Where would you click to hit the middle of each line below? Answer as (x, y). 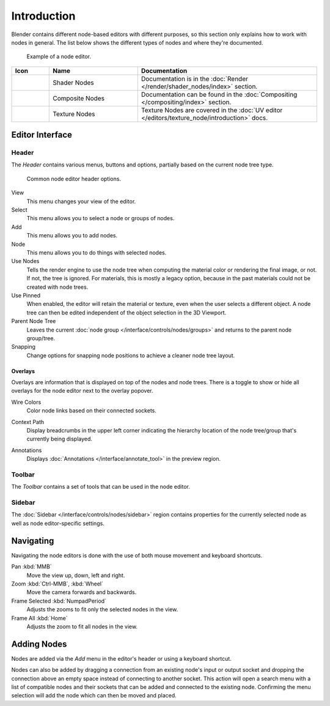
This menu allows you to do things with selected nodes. (97, 253)
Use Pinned (26, 295)
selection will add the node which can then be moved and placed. (94, 696)
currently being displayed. (60, 439)
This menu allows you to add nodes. (72, 236)
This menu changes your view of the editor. (81, 201)
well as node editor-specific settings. (58, 523)
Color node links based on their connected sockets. (92, 411)
